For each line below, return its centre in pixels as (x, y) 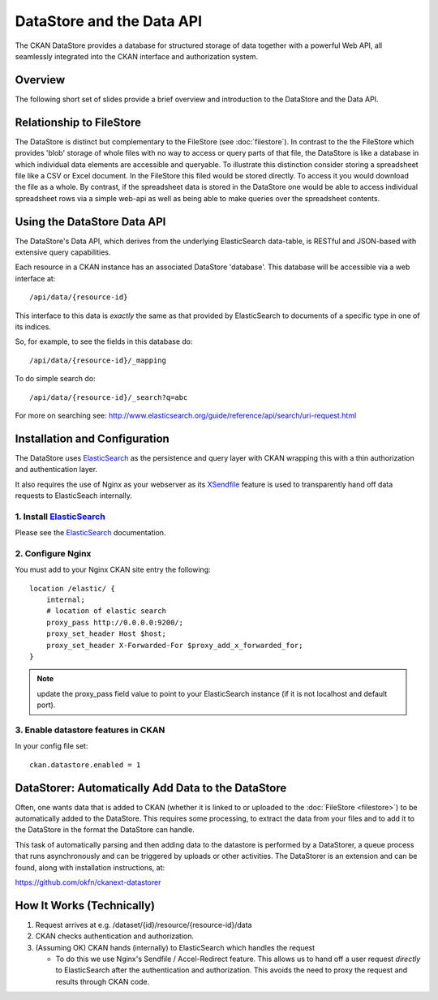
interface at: (35, 278)
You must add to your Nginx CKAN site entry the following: (113, 570)
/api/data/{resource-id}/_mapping (98, 360)
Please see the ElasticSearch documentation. (90, 533)
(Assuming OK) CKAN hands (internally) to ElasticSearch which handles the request (175, 947)
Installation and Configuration (92, 438)
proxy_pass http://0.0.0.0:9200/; (115, 622)
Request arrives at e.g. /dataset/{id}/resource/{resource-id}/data (144, 925)
